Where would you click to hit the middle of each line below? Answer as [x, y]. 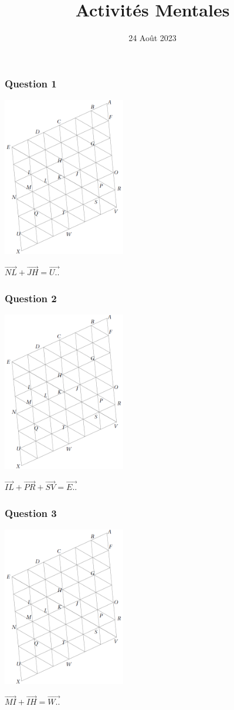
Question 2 [31, 298]
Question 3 [31, 513]
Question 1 [31, 83]
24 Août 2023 [152, 38]
